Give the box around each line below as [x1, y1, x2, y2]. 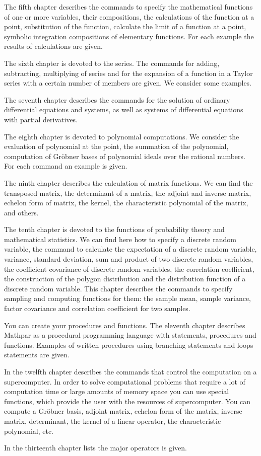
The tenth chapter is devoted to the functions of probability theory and [4, 224, 225, 235]
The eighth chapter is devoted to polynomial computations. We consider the [4, 131, 239, 141]
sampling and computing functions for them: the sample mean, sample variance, [4, 293, 251, 303]
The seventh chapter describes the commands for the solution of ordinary [4, 94, 230, 105]
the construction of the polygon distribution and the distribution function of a [4, 273, 246, 284]
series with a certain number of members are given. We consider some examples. [4, 78, 252, 88]
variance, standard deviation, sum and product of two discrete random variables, [4, 254, 253, 264]
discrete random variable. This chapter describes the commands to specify [4, 283, 233, 293]
